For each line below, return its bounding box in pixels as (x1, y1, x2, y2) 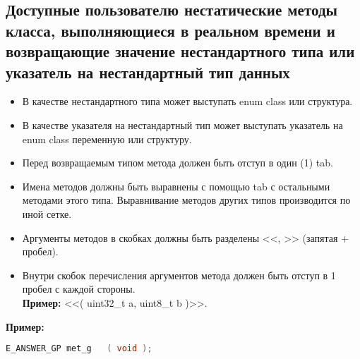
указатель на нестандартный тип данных (6, 61, 290, 83)
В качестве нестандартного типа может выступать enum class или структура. (22, 94, 353, 109)
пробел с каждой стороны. (22, 281, 136, 296)
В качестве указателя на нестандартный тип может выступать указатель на (22, 117, 343, 132)
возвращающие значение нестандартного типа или (6, 40, 355, 62)
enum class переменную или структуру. (22, 131, 192, 146)
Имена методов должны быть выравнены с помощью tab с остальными (22, 178, 330, 193)
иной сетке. (22, 206, 72, 221)
